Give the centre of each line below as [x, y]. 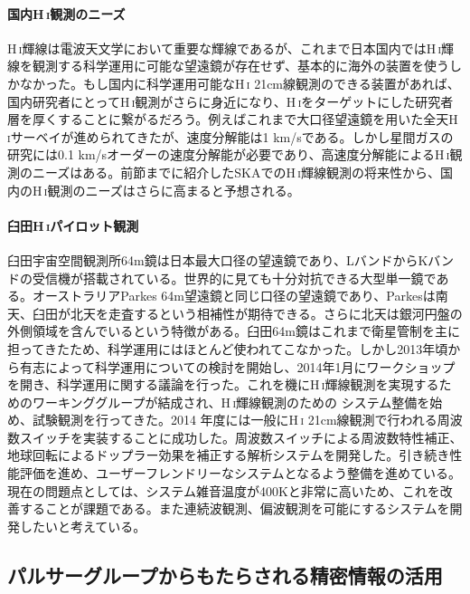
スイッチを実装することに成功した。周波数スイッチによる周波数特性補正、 [241, 437]
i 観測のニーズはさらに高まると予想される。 [172, 190]
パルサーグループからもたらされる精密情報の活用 [225, 575]
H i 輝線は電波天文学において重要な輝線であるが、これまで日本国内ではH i [225, 48]
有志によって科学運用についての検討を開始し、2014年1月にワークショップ [237, 366]
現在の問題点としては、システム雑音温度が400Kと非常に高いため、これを [224, 490]
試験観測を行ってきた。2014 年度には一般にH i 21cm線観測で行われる [235, 420]
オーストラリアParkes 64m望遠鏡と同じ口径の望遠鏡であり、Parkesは [234, 296]
